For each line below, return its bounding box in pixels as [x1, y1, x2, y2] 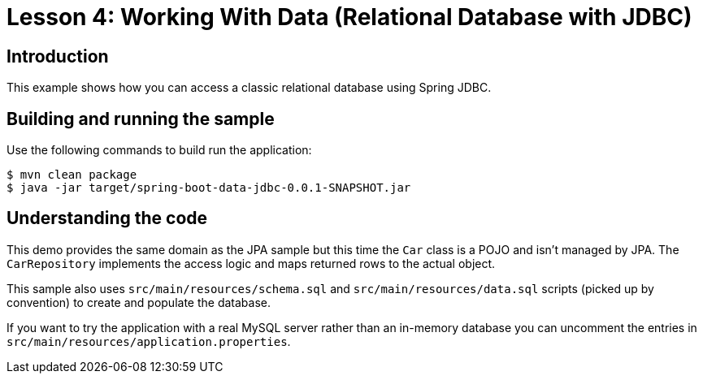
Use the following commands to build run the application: [7, 143, 312, 158]
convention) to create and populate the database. [7, 295, 271, 309]
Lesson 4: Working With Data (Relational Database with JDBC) [7, 3, 692, 31]
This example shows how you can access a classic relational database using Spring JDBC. [7, 80, 492, 95]
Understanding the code [7, 208, 208, 229]
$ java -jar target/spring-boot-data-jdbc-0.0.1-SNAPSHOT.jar [7, 181, 411, 195]
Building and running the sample [7, 108, 275, 129]
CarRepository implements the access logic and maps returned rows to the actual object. [7, 256, 496, 270]
